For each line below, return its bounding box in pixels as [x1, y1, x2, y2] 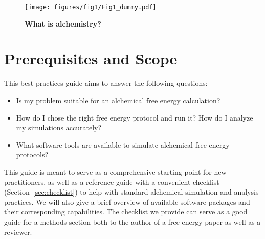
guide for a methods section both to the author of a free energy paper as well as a [4, 216, 261, 227]
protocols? [16, 149, 49, 160]
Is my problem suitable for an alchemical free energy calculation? [16, 94, 220, 105]
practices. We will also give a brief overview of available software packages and [4, 196, 250, 207]
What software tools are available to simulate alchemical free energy [16, 139, 230, 150]
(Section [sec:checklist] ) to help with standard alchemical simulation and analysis [4, 186, 259, 197]
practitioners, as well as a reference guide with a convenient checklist [4, 176, 219, 187]
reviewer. [4, 226, 32, 237]
